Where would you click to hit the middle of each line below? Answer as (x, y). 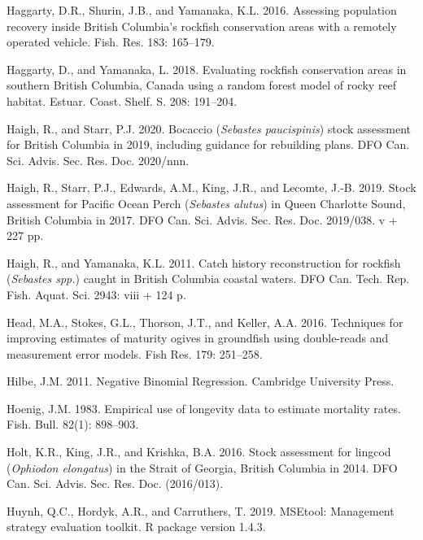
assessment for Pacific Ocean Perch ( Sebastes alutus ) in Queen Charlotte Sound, (206, 203)
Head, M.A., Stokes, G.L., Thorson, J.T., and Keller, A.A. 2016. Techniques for (205, 322)
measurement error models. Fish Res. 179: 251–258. (135, 353)
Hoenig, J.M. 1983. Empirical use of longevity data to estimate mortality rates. (204, 408)
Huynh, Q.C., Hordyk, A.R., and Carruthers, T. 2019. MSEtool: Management (201, 510)
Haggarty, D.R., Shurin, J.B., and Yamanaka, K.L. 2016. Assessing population (202, 10)
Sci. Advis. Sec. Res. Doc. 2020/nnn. (98, 160)
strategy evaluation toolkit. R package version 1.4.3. (136, 527)
